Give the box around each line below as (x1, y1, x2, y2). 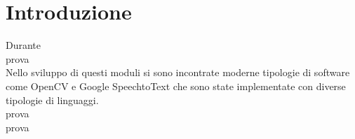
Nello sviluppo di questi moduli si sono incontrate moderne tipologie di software (6, 65, 350, 80)
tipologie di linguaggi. (6, 92, 99, 107)
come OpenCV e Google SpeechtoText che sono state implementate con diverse (6, 78, 346, 93)
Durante (6, 38, 41, 52)
